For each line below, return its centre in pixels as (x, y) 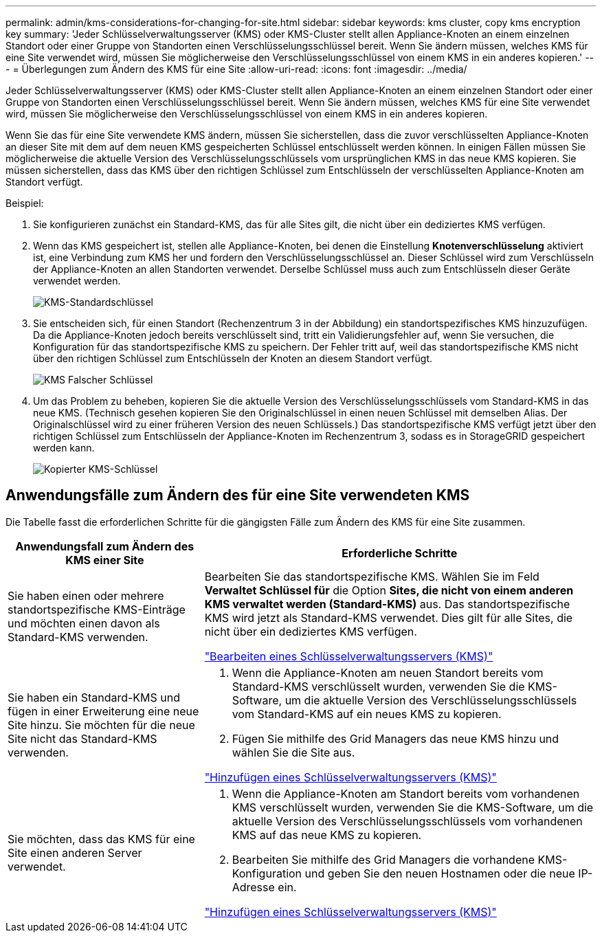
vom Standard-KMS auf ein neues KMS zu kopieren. (367, 714)
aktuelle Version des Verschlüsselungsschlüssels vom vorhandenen (407, 821)
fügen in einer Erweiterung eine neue (103, 711)
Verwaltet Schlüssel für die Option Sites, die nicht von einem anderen (389, 590)
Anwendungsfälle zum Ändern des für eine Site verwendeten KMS (238, 495)
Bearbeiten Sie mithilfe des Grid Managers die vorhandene (383, 859)
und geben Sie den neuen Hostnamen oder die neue (440, 873)
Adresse (253, 887)
